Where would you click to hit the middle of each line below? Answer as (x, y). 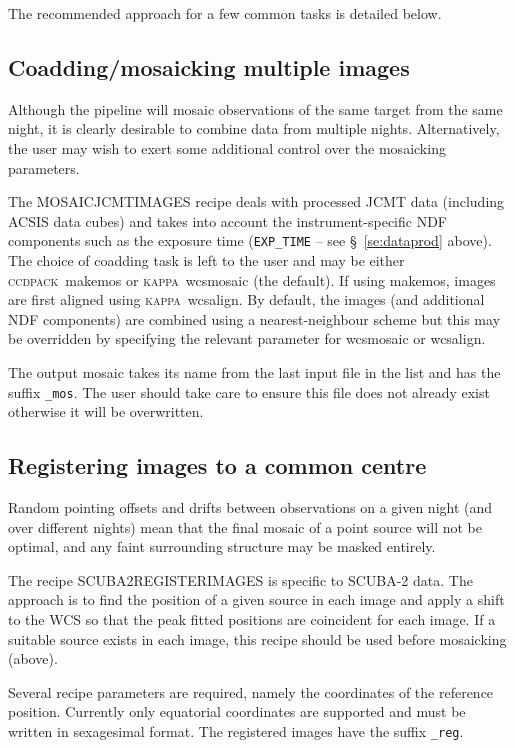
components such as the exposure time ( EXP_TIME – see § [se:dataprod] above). (250, 240)
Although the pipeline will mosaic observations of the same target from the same (255, 108)
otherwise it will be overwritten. (106, 411)
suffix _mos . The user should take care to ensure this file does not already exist (249, 391)
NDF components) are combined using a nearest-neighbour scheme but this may (254, 318)
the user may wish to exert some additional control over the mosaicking (227, 147)
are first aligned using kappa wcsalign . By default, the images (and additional (246, 299)
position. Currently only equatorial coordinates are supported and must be (237, 711)
